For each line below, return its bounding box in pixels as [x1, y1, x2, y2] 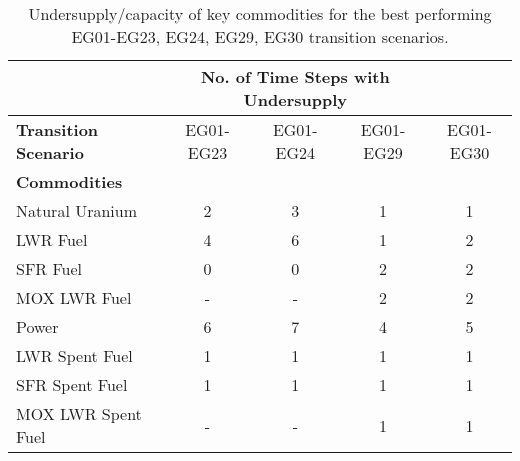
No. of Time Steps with [200, 65, 390, 88]
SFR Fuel [16, 257, 83, 280]
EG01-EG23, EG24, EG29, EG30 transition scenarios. [71, 25, 449, 48]
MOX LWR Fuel [16, 286, 132, 309]
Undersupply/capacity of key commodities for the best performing [28, 2, 492, 25]
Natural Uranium [16, 199, 138, 222]
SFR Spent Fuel [16, 373, 128, 396]
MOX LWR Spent [16, 402, 142, 425]
